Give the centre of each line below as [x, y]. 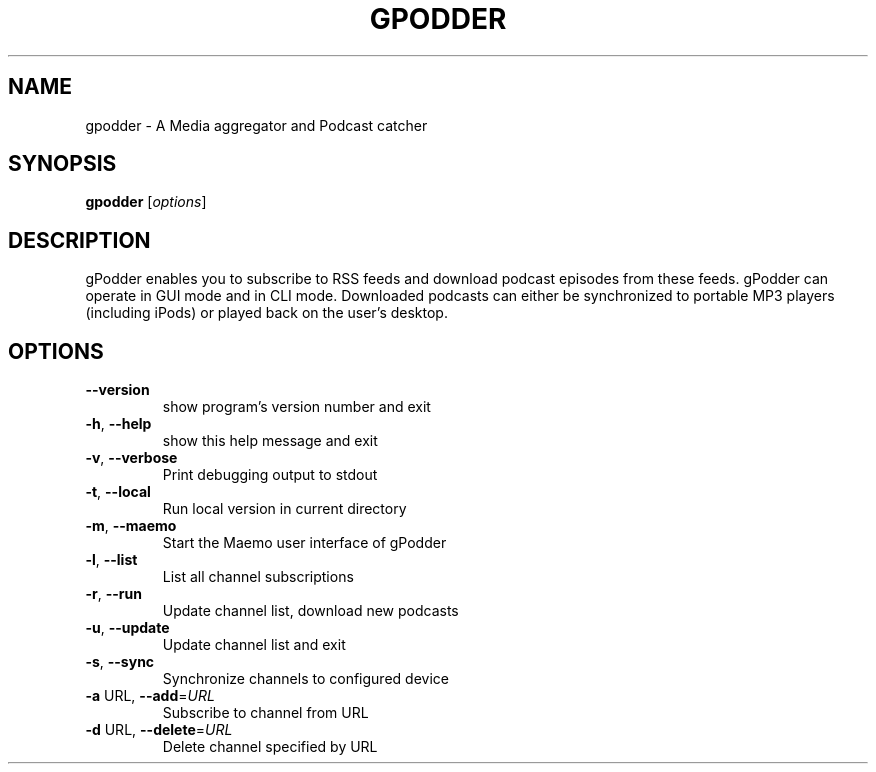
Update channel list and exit [254, 645]
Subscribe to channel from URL [265, 713]
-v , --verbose [131, 458]
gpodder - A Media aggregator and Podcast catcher [256, 125]
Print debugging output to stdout [270, 475]
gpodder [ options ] [146, 202]
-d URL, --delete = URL [159, 730]
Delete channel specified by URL [270, 747]
